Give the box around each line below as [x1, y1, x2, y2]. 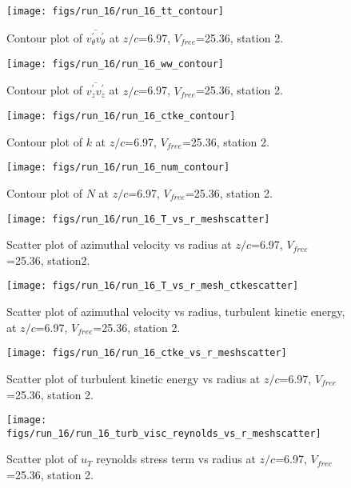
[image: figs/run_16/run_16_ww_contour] [6, 58, 225, 70]
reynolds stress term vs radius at [96, 450, 256, 467]
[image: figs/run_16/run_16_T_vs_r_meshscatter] [6, 213, 270, 225]
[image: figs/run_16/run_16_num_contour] [6, 162, 230, 174]
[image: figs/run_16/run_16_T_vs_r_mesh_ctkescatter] [6, 280, 299, 292]
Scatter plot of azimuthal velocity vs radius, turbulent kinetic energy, [6, 303, 345, 320]
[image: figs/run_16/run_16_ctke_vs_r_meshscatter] [6, 347, 287, 359]
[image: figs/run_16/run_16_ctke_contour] [6, 110, 236, 122]
